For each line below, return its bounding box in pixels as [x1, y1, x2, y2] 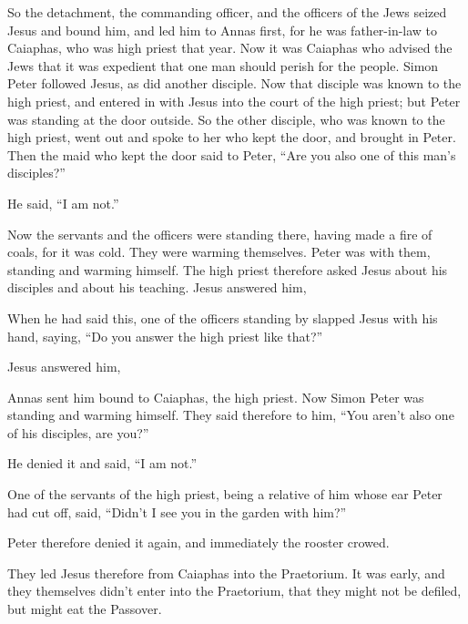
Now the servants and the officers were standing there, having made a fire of [7, 224, 432, 243]
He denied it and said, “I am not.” [7, 454, 198, 473]
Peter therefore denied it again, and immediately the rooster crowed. [7, 533, 390, 552]
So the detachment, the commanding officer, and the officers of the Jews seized [7, 3, 447, 21]
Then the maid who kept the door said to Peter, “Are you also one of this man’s [7, 145, 456, 164]
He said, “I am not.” [7, 193, 119, 212]
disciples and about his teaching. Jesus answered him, [7, 278, 307, 297]
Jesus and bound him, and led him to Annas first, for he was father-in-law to [7, 20, 438, 39]
